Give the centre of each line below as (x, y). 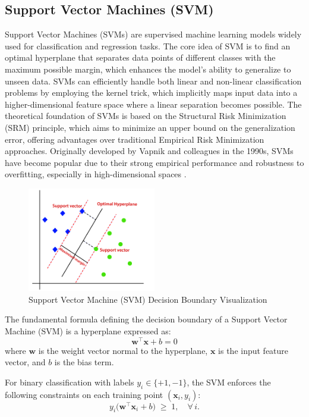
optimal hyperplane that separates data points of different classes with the (140, 57)
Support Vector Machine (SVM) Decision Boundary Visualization (148, 299)
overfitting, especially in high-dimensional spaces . (96, 174)
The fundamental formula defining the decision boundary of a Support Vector (146, 319)
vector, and (25, 362)
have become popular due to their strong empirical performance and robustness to (154, 162)
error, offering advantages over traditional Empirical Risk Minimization (135, 139)
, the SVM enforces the (229, 382)
